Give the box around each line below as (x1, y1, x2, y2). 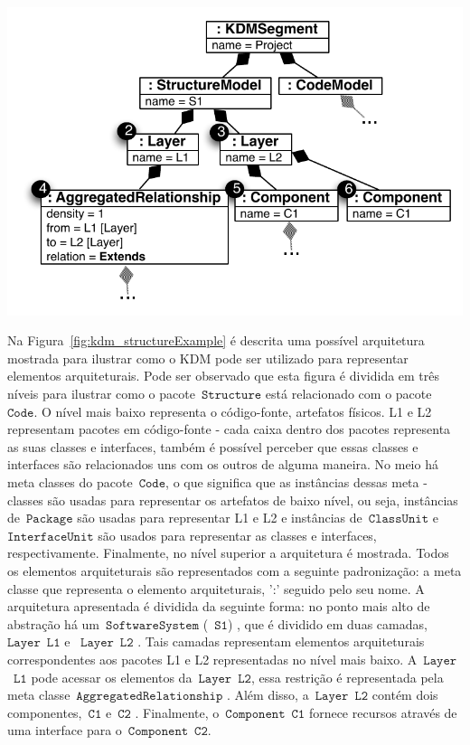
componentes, (7, 703, 82, 721)
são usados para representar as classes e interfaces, (98, 525, 377, 544)
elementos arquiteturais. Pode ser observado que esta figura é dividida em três (7, 366, 440, 385)
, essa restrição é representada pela (250, 667, 444, 686)
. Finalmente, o (135, 703, 220, 721)
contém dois (371, 685, 438, 704)
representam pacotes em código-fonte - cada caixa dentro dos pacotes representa (7, 420, 451, 439)
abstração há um (7, 614, 100, 633)
